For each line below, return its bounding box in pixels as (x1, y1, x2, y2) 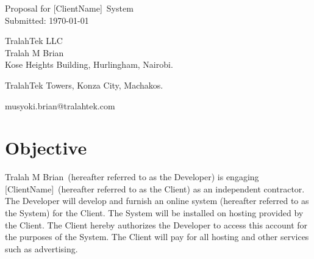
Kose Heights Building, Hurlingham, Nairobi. (5, 58, 173, 71)
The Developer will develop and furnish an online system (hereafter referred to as (5, 194, 309, 207)
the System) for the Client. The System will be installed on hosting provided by (5, 206, 304, 219)
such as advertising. (5, 242, 78, 255)
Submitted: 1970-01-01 (5, 13, 89, 26)
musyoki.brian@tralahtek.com (5, 99, 115, 112)
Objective (5, 135, 87, 160)
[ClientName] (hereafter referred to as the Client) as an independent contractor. (5, 182, 305, 195)
